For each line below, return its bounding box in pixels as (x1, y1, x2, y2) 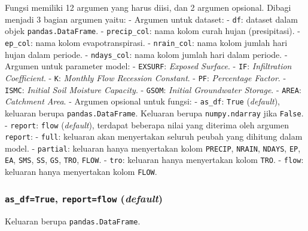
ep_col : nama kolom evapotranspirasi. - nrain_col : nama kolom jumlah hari (5, 36, 288, 48)
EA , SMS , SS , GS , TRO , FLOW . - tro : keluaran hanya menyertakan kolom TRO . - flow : (5, 153, 304, 166)
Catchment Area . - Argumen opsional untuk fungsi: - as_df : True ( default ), (5, 95, 280, 107)
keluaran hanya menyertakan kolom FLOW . (5, 165, 157, 178)
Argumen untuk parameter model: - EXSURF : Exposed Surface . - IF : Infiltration (5, 60, 292, 72)
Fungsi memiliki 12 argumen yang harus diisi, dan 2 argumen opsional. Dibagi (5, 1, 291, 13)
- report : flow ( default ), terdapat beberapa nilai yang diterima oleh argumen (5, 118, 289, 131)
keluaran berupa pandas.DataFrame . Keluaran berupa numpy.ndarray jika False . (5, 106, 304, 119)
